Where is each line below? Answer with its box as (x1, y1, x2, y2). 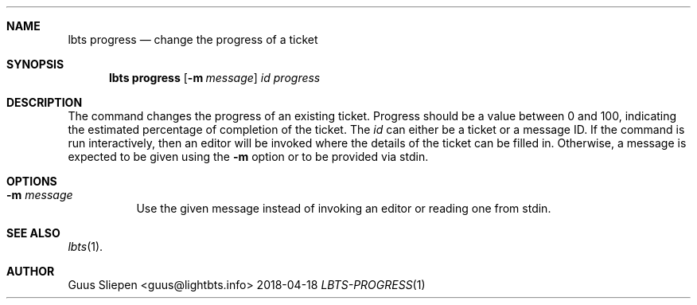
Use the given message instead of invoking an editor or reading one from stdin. (136, 201, 551, 215)
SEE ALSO (6, 226, 60, 240)
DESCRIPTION (6, 96, 83, 109)
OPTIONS (6, 174, 57, 188)
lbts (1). (68, 240, 103, 253)
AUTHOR (6, 264, 55, 278)
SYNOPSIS (6, 57, 64, 71)
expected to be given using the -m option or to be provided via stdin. (68, 150, 429, 163)
